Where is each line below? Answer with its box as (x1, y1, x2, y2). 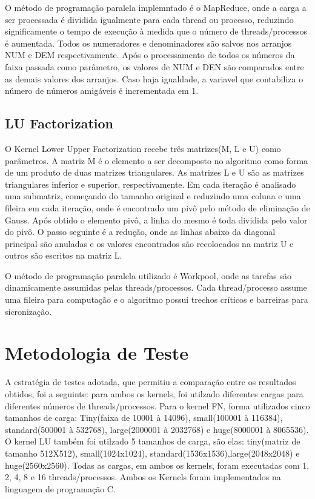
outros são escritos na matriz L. (5, 249, 122, 262)
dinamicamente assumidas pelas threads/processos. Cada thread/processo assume (5, 281, 307, 294)
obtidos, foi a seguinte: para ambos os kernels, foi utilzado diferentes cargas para (5, 387, 303, 400)
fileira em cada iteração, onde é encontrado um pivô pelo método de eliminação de (5, 201, 310, 214)
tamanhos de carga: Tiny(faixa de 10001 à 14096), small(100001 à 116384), (5, 411, 283, 424)
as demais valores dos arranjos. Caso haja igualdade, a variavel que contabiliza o (5, 72, 303, 85)
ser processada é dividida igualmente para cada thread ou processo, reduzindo (5, 13, 294, 25)
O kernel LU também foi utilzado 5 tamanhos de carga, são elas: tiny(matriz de (5, 435, 300, 448)
